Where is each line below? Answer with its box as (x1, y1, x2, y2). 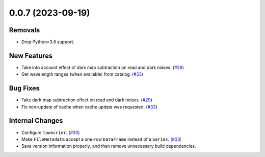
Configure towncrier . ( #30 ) (21, 130, 80, 135)
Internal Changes (9, 116, 63, 125)
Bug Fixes (9, 84, 40, 92)
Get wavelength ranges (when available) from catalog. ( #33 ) (21, 71, 143, 77)
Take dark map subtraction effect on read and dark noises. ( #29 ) (21, 97, 153, 103)
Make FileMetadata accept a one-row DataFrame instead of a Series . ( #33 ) (21, 136, 182, 142)
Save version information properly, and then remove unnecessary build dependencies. (21, 143, 196, 149)
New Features (9, 51, 53, 60)
